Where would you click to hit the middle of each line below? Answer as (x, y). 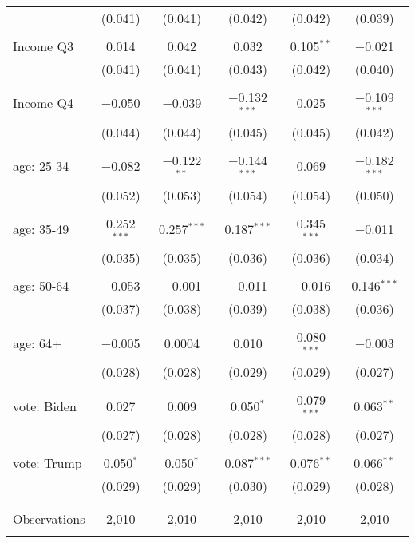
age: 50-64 (41, 286)
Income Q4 (43, 103)
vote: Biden (45, 406)
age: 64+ (38, 343)
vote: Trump (47, 462)
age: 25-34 (41, 166)
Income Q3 (43, 46)
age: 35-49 (41, 228)
